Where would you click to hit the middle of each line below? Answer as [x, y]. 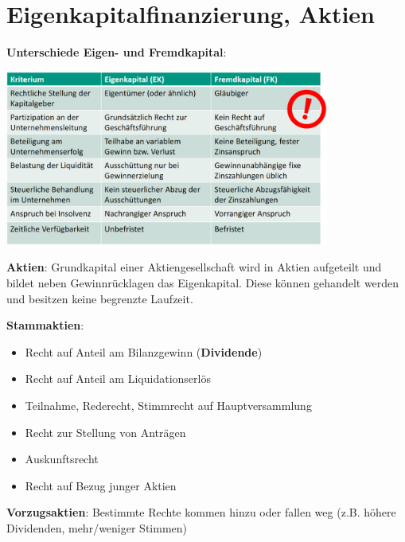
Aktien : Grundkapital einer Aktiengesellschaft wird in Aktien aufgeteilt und [194, 267]
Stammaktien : [45, 325]
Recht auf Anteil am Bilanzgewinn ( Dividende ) [144, 351]
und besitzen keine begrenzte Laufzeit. [100, 298]
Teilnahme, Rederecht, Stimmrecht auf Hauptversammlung [168, 405]
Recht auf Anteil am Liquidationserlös [118, 378]
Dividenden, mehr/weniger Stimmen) [97, 527]
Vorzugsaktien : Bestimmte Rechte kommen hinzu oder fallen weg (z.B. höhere [201, 512]
